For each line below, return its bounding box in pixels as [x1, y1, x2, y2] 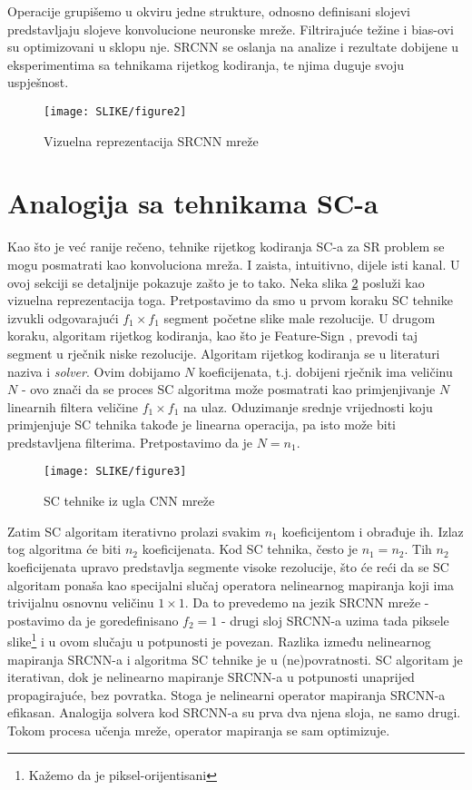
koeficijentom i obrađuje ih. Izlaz [281, 521, 464, 540]
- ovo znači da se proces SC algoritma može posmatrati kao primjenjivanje [21, 380, 436, 399]
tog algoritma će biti [7, 539, 122, 558]
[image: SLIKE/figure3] [44, 465, 187, 479]
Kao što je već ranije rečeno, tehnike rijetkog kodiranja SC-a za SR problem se [7, 237, 445, 256]
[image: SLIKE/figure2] [44, 104, 187, 118]
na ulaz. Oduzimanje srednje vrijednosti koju [183, 397, 433, 416]
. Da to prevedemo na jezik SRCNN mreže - [184, 593, 429, 612]
